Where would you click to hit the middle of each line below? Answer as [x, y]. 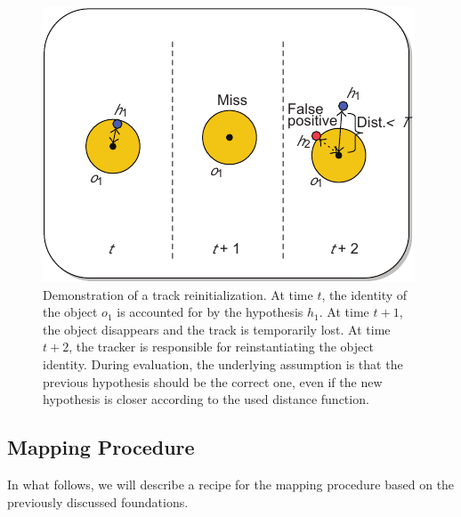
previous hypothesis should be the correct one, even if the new [213, 381]
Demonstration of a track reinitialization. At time [178, 294]
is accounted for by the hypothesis [210, 312]
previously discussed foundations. [98, 501]
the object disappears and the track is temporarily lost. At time [217, 329]
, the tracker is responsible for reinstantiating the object [221, 347]
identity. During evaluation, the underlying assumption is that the [223, 364]
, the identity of [364, 294]
